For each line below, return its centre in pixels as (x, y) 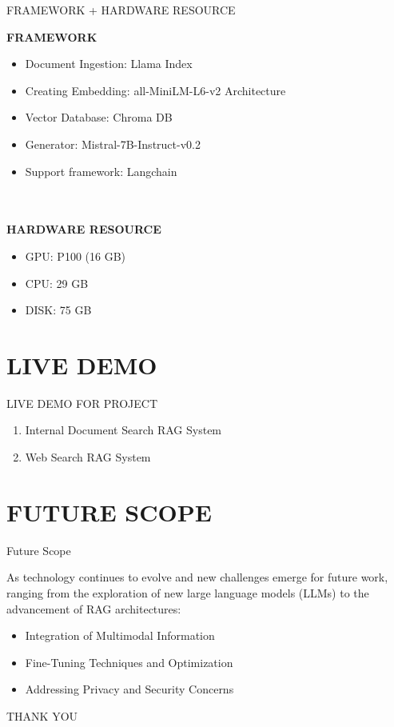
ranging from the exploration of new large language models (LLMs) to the (188, 592)
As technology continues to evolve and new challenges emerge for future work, (197, 577)
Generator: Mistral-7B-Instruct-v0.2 (113, 144)
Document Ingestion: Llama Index (109, 64)
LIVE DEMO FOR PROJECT (82, 403)
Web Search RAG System (88, 457)
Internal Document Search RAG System (123, 430)
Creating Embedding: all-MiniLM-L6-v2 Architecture (155, 90)
